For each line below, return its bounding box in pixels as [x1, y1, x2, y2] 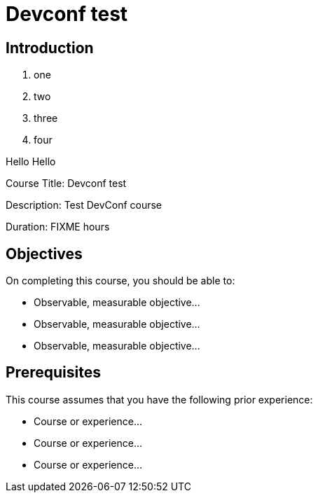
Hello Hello [6, 155, 56, 168]
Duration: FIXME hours [6, 221, 110, 233]
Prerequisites [6, 364, 101, 382]
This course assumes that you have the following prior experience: [6, 393, 313, 406]
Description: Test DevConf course [6, 199, 163, 212]
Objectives [6, 244, 83, 263]
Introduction [6, 39, 94, 57]
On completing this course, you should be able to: [6, 275, 235, 287]
